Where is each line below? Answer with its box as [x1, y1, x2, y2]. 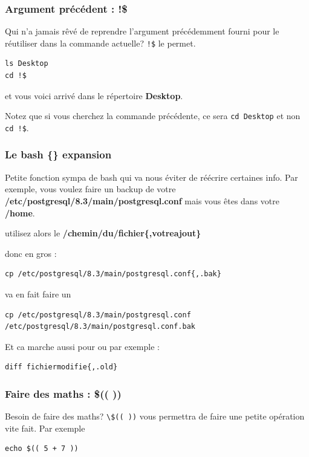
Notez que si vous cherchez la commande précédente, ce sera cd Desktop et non [5, 109, 301, 122]
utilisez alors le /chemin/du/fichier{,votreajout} [5, 227, 201, 239]
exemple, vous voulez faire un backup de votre [5, 183, 176, 195]
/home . [5, 206, 35, 219]
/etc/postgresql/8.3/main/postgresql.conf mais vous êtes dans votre [5, 194, 279, 207]
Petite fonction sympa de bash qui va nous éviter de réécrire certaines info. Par [5, 170, 298, 183]
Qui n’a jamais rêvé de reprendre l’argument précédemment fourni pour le [5, 25, 279, 37]
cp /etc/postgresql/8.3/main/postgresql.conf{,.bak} [5, 270, 221, 279]
